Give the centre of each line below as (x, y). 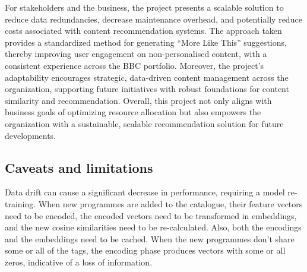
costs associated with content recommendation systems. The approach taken (143, 31)
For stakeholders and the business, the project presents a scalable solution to (144, 7)
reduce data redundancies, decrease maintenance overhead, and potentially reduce (153, 19)
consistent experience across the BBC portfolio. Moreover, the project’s (134, 65)
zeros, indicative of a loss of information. (79, 262)
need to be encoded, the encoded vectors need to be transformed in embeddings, (151, 215)
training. (20, 203)
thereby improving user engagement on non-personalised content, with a (136, 54)
